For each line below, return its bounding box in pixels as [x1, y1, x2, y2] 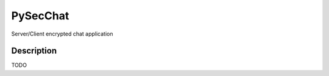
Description [11, 46, 57, 56]
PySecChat [11, 9, 69, 22]
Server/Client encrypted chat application [11, 30, 113, 37]
